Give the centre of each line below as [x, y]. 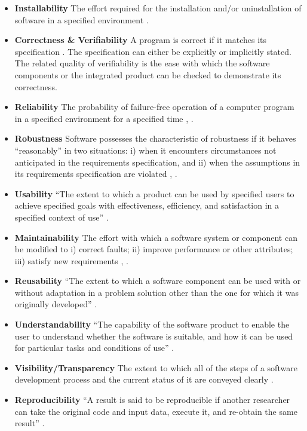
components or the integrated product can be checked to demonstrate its [148, 74]
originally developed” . [56, 304]
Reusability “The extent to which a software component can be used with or [158, 281]
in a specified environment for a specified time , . [104, 118]
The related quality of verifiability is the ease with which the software [142, 63]
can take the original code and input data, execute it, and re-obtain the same [156, 411]
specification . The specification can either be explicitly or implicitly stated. [153, 51]
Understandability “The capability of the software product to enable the [152, 324]
